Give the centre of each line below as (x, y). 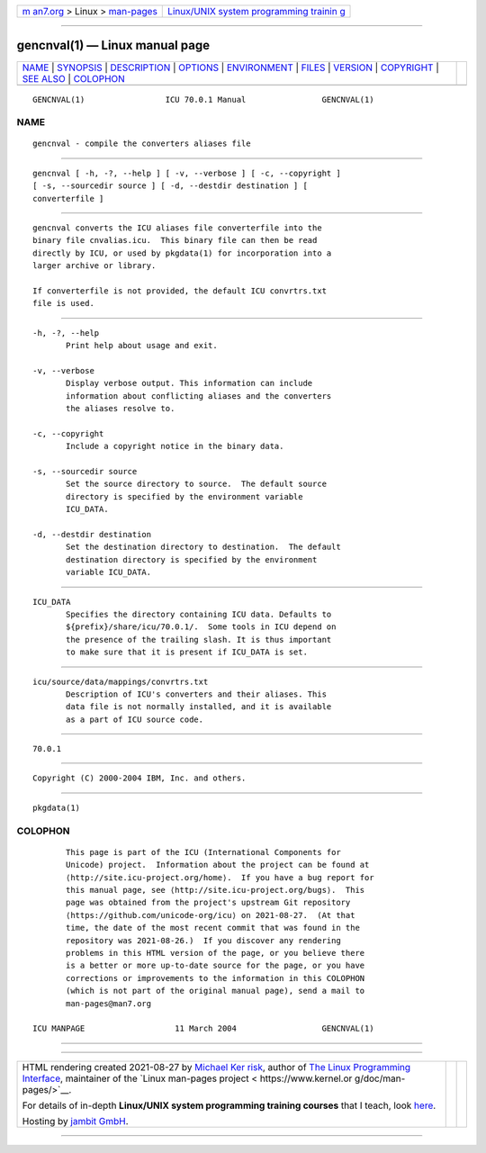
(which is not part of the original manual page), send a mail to (216, 991)
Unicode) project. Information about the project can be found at (218, 865)
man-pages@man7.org (109, 1003)
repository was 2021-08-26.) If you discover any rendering (203, 940)
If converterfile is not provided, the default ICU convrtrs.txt (180, 291)
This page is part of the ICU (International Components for (203, 852)
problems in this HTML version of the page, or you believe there (216, 953)
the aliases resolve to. (121, 409)
